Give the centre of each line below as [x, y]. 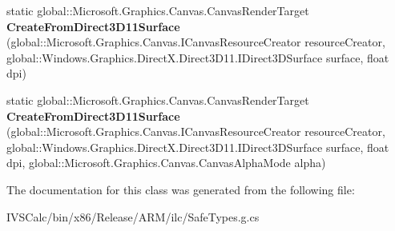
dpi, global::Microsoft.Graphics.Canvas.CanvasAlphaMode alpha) [166, 163]
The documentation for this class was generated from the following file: [181, 189]
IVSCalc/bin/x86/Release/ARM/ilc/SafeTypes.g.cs [133, 216]
